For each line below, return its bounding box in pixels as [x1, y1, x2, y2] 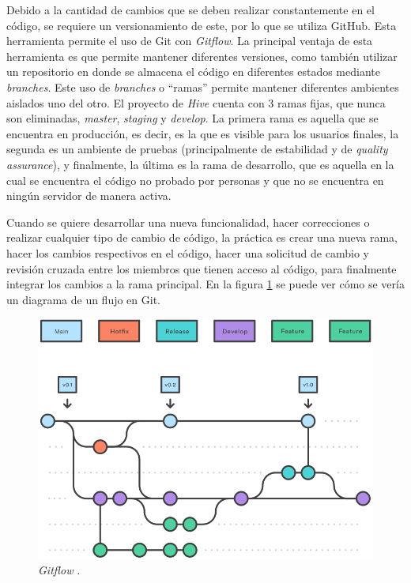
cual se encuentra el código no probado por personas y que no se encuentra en [6, 171, 384, 188]
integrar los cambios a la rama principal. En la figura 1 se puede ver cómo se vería [6, 276, 405, 292]
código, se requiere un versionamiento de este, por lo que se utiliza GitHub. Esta [6, 17, 397, 33]
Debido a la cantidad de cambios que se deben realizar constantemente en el [6, 2, 375, 17]
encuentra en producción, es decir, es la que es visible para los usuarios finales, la [6, 125, 399, 141]
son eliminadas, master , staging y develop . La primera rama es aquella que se [6, 110, 379, 126]
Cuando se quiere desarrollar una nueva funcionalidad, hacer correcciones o [6, 213, 370, 230]
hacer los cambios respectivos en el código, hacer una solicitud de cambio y [6, 244, 369, 261]
